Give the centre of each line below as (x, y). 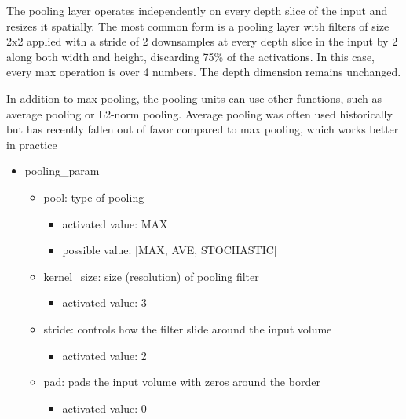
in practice (32, 144)
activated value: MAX (115, 223)
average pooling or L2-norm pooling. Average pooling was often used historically (199, 113)
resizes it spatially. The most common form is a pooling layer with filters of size (198, 26)
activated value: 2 (104, 355)
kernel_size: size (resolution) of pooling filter (151, 276)
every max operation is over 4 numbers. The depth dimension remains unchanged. (204, 72)
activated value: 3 (104, 302)
